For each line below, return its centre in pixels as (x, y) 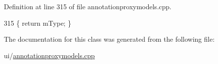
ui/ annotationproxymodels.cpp (49, 55)
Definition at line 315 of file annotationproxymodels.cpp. (88, 6)
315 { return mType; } (38, 23)
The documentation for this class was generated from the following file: (109, 39)
